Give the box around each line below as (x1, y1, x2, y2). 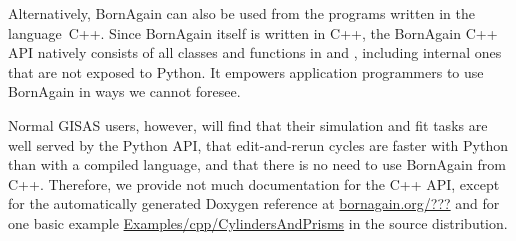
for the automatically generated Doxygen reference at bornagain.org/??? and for (8, 193, 500, 214)
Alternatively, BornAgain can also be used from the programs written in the (8, 3, 475, 23)
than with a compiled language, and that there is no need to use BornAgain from (8, 154, 506, 175)
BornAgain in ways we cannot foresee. (8, 81, 241, 102)
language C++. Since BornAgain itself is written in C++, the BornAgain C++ (8, 22, 498, 43)
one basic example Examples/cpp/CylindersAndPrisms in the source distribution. (8, 212, 508, 233)
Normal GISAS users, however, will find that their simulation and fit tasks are (8, 114, 488, 135)
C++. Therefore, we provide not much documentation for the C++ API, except (8, 173, 500, 194)
